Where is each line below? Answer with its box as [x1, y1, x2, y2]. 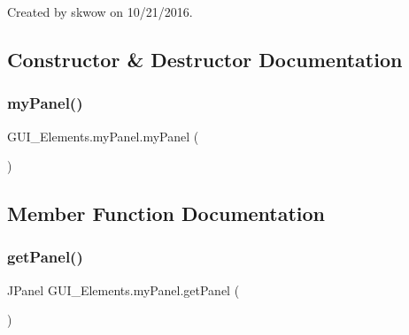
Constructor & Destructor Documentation [7, 45, 403, 72]
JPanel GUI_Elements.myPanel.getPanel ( [7, 280, 240, 299]
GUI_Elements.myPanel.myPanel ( [7, 126, 199, 145]
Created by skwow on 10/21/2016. [7, 3, 193, 20]
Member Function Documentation [7, 200, 326, 227]
